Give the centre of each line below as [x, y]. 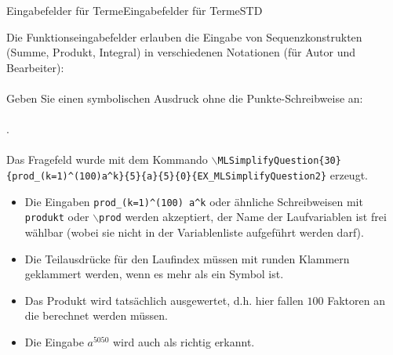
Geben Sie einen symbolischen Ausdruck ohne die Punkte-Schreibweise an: [185, 98]
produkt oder [57, 217]
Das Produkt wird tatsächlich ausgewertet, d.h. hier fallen [164, 300]
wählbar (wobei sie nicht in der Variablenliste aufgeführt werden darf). [194, 232]
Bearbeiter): [35, 67]
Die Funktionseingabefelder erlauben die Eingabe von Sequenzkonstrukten [184, 36]
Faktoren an [356, 300]
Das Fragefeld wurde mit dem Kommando [107, 159]
